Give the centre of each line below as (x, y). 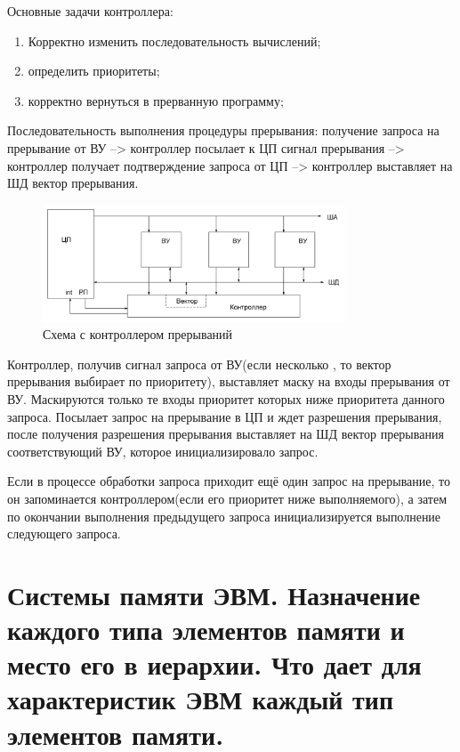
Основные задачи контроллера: (90, 11)
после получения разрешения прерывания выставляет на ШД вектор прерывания (226, 434)
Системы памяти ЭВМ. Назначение (214, 594)
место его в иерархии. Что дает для (214, 664)
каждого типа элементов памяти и (206, 630)
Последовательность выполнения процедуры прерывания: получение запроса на (223, 130)
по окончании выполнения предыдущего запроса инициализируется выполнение (224, 516)
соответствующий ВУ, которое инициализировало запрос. (163, 451)
